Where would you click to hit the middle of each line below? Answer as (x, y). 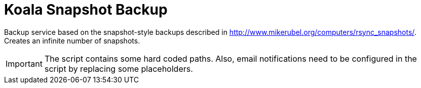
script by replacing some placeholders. (119, 69)
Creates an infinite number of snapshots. (72, 40)
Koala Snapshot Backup (86, 10)
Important (24, 63)
